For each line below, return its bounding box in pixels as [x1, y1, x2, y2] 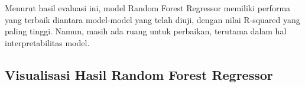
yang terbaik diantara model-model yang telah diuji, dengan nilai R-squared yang [5, 13, 300, 25]
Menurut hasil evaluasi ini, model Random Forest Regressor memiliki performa [5, 2, 291, 14]
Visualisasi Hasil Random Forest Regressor [5, 65, 273, 83]
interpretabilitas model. [5, 36, 90, 49]
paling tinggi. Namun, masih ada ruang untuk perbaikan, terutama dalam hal [5, 25, 287, 37]
